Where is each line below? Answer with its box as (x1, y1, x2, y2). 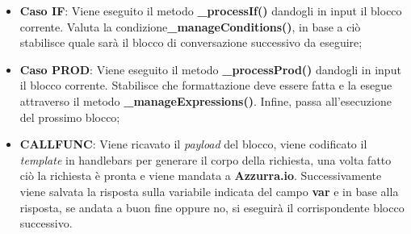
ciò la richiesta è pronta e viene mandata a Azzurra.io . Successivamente (19, 167, 382, 184)
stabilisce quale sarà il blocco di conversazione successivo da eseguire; (19, 34, 363, 51)
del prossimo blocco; (19, 108, 120, 125)
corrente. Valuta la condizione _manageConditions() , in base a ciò (19, 18, 361, 35)
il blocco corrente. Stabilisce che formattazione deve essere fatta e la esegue (19, 77, 392, 94)
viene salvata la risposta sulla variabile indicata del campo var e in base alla (19, 182, 399, 199)
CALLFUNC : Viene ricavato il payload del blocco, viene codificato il (19, 136, 367, 153)
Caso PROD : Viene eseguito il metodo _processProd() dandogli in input (19, 61, 401, 77)
